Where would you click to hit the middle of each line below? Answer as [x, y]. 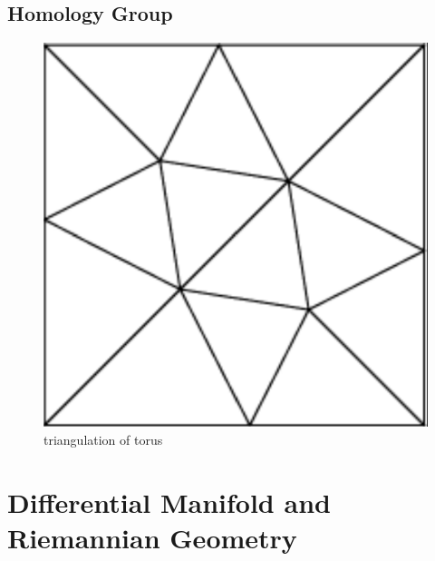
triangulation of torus [103, 439]
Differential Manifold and [169, 502]
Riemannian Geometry [152, 537]
